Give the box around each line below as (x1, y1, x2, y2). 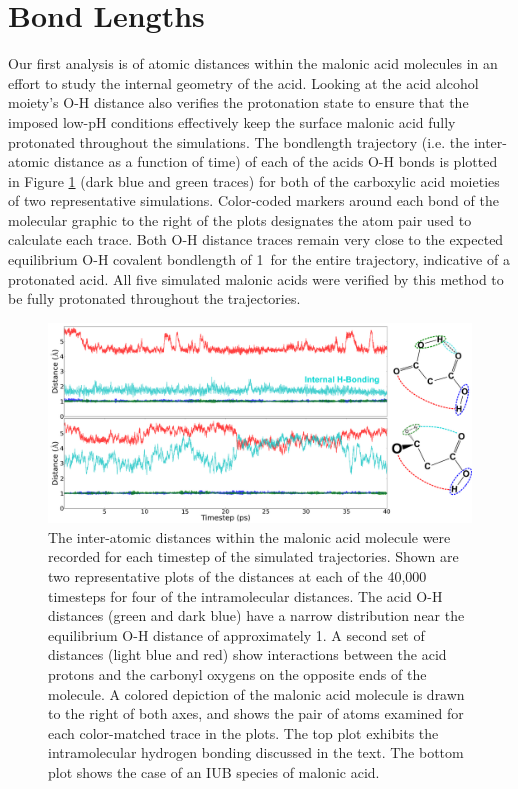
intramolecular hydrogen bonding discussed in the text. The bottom (48, 742, 464, 763)
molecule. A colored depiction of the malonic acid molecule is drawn (48, 683, 465, 704)
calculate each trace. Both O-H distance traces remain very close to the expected (8, 229, 504, 250)
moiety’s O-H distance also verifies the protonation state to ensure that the (8, 92, 469, 113)
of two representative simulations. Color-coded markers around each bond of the (8, 190, 499, 211)
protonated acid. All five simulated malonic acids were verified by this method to (8, 268, 504, 289)
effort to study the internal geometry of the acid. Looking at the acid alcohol (8, 72, 479, 93)
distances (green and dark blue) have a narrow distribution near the (48, 605, 465, 626)
